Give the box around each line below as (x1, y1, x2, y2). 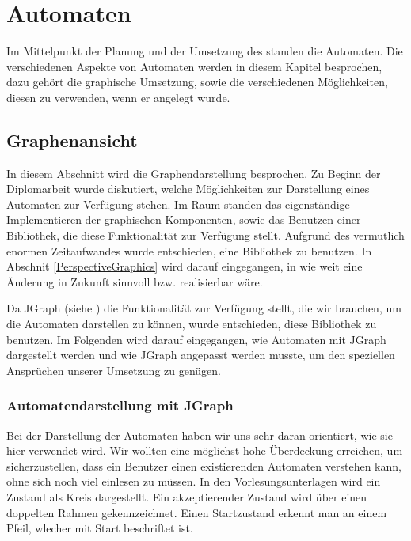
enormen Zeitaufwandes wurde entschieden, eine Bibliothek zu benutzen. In (6, 242, 372, 259)
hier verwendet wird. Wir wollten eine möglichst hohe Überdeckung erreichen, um (6, 442, 403, 459)
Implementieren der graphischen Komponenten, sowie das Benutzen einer (6, 211, 361, 228)
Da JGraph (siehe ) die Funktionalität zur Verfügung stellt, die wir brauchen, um (6, 300, 401, 316)
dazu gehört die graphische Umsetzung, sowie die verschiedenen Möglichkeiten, (6, 74, 388, 90)
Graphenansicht (6, 127, 138, 152)
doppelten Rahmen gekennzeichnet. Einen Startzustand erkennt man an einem (6, 504, 387, 520)
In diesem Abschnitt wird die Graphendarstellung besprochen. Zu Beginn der (6, 165, 381, 181)
